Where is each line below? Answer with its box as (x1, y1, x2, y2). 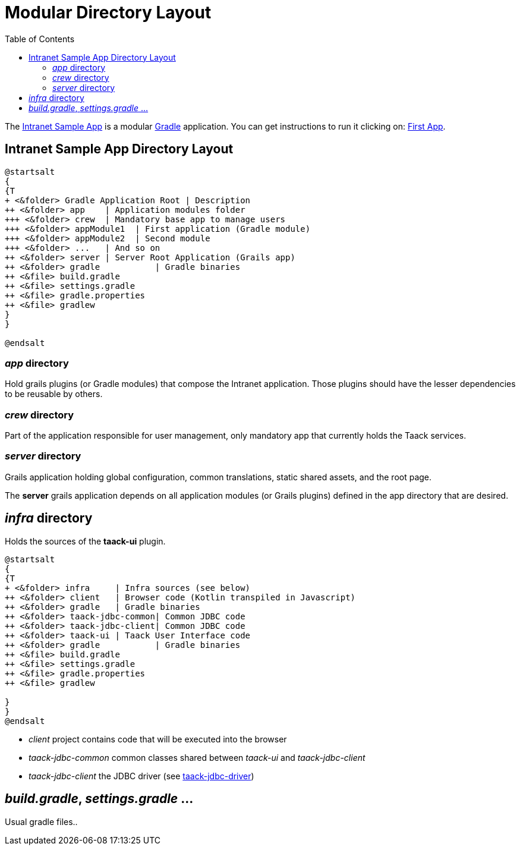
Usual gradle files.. (5, 816, 78, 827)
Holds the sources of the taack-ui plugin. (5, 536, 166, 546)
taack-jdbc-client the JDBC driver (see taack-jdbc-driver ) (29, 770, 254, 781)
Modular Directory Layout (5, 2, 212, 23)
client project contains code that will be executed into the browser (29, 733, 287, 744)
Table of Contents (5, 33, 75, 44)
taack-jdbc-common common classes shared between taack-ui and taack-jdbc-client (29, 752, 365, 763)
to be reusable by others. (5, 389, 103, 399)
